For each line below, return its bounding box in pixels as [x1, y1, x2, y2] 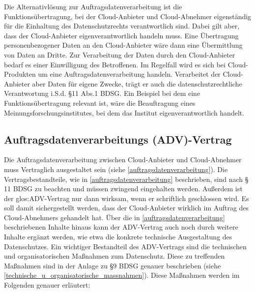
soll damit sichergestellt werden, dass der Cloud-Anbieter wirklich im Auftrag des [4, 203, 249, 213]
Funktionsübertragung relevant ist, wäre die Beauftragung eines [4, 97, 196, 108]
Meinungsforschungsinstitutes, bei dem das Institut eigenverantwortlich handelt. [4, 107, 245, 117]
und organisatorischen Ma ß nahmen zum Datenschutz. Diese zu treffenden [4, 251, 225, 261]
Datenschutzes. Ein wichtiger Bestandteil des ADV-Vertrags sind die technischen [4, 241, 247, 251]
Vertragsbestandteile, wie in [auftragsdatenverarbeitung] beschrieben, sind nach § [4, 174, 249, 184]
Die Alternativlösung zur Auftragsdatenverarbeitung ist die [4, 1, 182, 11]
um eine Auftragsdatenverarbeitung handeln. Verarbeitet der [38, 69, 221, 79]
